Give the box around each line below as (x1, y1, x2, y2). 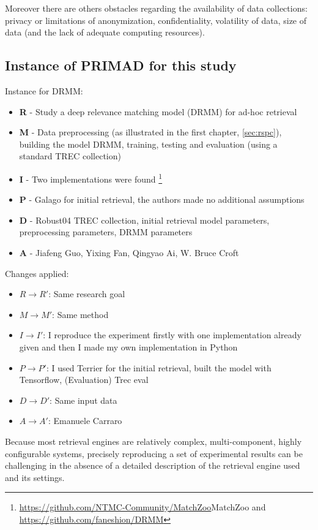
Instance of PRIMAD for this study (5, 56, 237, 75)
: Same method (52, 308, 109, 320)
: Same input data (50, 393, 117, 406)
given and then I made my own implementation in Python (19, 340, 238, 353)
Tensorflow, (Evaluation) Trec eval (19, 373, 149, 386)
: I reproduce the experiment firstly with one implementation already (43, 328, 301, 341)
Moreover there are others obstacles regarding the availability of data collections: (5, 2, 308, 14)
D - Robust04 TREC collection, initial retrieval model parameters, (19, 213, 270, 226)
